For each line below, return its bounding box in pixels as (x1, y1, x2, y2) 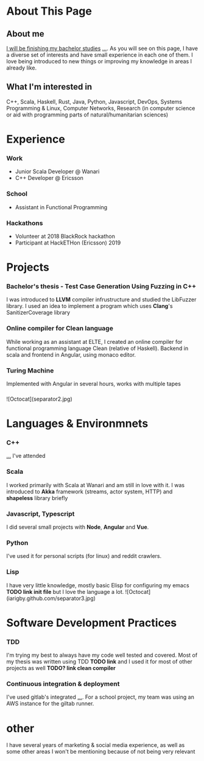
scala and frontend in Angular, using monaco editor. (6, 351, 136, 358)
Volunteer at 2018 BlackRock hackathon (15, 232, 116, 240)
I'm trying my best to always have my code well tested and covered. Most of (6, 651, 198, 659)
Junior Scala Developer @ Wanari (15, 168, 100, 175)
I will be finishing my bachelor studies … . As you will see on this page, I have (6, 45, 198, 52)
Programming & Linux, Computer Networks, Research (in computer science (6, 104, 195, 112)
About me (6, 29, 44, 39)
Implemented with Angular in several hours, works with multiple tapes (6, 380, 181, 387)
